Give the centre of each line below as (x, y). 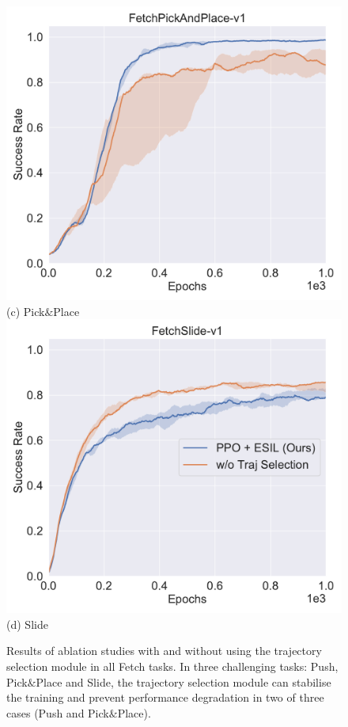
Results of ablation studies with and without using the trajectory (164, 651)
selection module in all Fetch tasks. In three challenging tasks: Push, (172, 666)
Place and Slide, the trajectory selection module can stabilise (183, 681)
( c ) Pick (26, 311)
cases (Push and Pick (58, 712)
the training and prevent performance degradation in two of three (165, 697)
